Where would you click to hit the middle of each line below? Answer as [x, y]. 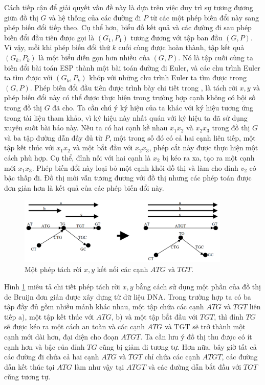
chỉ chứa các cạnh [172, 357]
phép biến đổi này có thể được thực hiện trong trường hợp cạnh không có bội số [130, 97]
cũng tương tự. [27, 377]
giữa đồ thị [21, 17]
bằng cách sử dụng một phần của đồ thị [198, 286]
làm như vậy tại [99, 366]
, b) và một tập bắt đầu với [154, 316]
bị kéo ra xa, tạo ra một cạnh [208, 157]
